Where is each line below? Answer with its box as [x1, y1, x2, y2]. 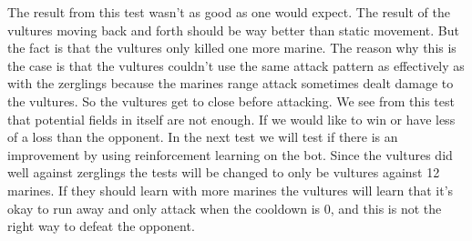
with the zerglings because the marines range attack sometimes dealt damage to [7, 74, 454, 93]
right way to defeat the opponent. [7, 216, 195, 236]
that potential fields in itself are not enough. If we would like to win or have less [7, 109, 456, 128]
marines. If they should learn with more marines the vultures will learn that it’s [7, 180, 454, 199]
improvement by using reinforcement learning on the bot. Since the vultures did [7, 145, 453, 164]
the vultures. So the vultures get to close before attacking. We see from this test [7, 91, 455, 110]
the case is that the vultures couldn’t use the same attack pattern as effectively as [7, 55, 465, 75]
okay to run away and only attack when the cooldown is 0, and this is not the [7, 198, 442, 217]
